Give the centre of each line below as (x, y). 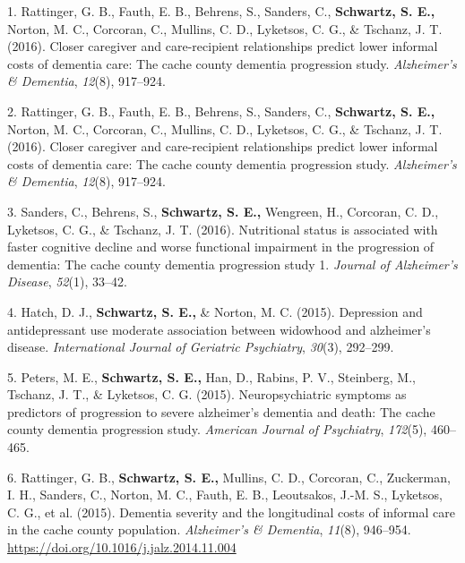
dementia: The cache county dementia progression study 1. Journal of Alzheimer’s (232, 264)
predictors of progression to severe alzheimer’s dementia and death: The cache (221, 411)
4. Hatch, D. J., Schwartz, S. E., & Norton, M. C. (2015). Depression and (215, 311)
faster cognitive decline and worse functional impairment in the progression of (221, 247)
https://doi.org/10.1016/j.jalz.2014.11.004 (122, 547)
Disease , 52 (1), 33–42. (67, 281)
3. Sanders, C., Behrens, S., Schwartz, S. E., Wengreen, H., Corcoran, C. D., (223, 211)
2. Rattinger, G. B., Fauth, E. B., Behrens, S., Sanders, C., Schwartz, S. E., (221, 111)
